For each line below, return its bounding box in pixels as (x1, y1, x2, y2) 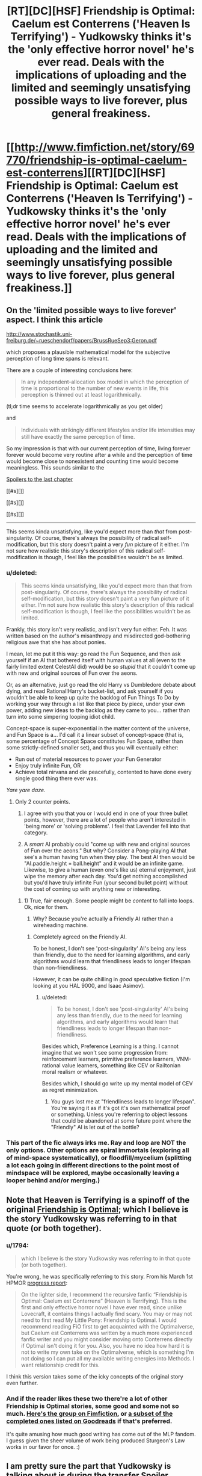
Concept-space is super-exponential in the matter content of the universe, (6, 725, 191, 732)
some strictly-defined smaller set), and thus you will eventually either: (6, 744, 179, 751)
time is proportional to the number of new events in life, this (20, 385, 169, 392)
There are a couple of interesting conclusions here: (6, 367, 133, 374)
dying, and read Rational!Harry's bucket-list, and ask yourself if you (6, 687, 174, 695)
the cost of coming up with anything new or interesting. (23, 885, 161, 893)
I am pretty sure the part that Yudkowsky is (6, 1461, 171, 1471)
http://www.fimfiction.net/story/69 (14, 140, 195, 154)
